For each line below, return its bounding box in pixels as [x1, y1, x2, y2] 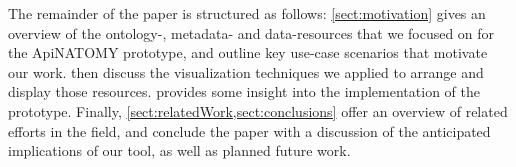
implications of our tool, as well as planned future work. [8, 140, 351, 161]
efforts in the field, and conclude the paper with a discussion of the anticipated [8, 120, 491, 141]
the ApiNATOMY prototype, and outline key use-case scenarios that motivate [8, 42, 488, 63]
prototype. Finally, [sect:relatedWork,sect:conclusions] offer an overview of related [8, 100, 508, 121]
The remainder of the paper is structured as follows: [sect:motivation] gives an [8, 3, 486, 23]
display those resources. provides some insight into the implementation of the [8, 81, 480, 102]
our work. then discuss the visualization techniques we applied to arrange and [8, 61, 484, 82]
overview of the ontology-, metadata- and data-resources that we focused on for [8, 22, 495, 43]
